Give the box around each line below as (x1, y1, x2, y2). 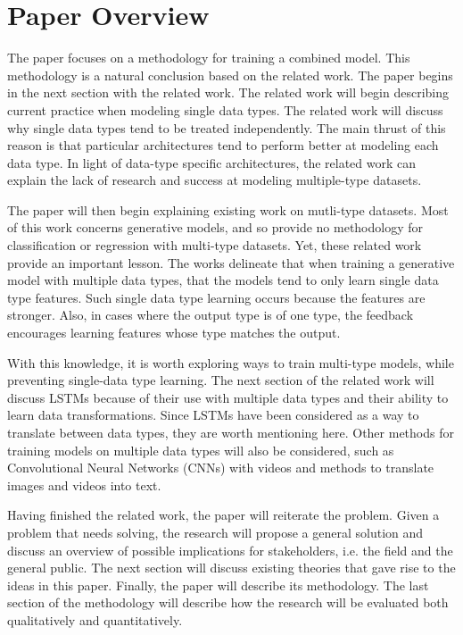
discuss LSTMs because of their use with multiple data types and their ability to (7, 388, 449, 406)
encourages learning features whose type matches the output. (7, 323, 341, 342)
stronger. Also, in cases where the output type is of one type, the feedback (7, 305, 414, 324)
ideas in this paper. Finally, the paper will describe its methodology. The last (7, 575, 429, 594)
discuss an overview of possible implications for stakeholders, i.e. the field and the (7, 540, 453, 559)
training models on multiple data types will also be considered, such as (7, 440, 394, 459)
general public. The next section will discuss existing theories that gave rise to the (7, 558, 456, 577)
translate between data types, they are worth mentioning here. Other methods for (7, 423, 454, 441)
